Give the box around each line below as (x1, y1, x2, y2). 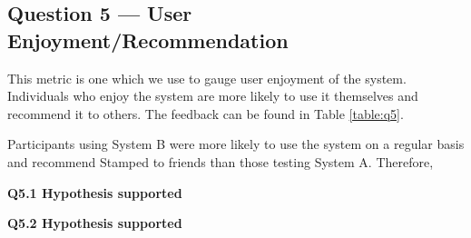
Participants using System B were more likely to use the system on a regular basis (7, 134, 465, 154)
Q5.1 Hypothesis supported (7, 183, 182, 202)
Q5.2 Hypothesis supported (7, 213, 182, 233)
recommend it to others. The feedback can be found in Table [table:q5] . (7, 104, 404, 123)
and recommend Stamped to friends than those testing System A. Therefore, (7, 152, 434, 171)
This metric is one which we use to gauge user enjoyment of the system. (7, 68, 407, 87)
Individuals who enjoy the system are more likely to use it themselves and (7, 86, 418, 105)
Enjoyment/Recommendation (7, 25, 289, 54)
